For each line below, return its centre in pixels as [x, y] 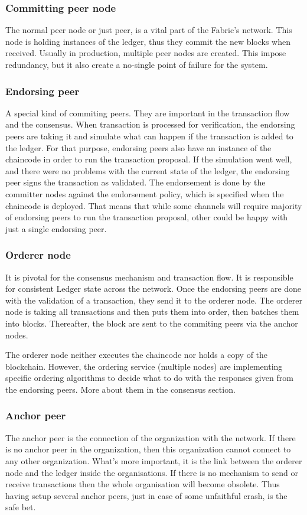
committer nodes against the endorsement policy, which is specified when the [145, 193]
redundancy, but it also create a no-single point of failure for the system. [137, 64]
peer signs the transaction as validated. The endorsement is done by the [135, 182]
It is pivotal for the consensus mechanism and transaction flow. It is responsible [149, 277]
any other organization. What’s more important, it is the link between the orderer [154, 460]
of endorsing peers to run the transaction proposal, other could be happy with [147, 217]
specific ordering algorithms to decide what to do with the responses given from [149, 378]
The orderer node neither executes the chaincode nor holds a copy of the [137, 355]
